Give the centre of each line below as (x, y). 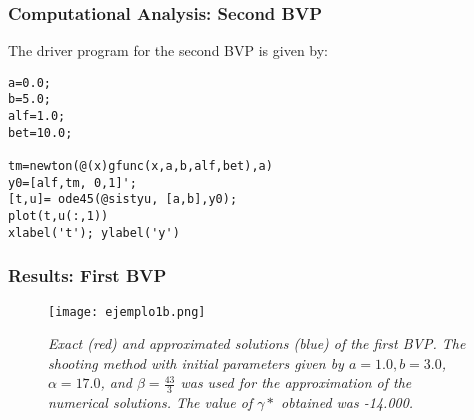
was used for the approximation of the (296, 382)
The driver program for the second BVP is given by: (168, 50)
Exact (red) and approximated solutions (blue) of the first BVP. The (257, 343)
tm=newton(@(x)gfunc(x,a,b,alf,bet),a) (140, 166)
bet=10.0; (40, 132)
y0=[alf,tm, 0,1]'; (72, 182)
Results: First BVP (87, 275)
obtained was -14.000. (347, 402)
